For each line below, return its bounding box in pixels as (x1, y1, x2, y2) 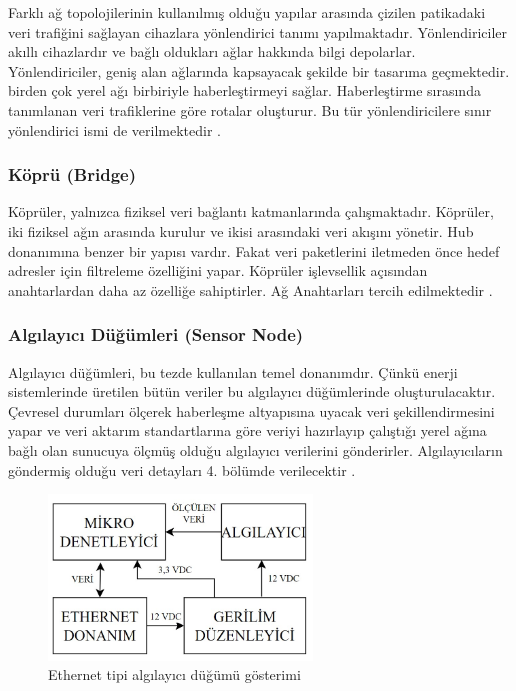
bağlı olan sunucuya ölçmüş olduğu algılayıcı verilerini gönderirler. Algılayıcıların (8, 439, 503, 460)
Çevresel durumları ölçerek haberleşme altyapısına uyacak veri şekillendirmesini (8, 400, 495, 421)
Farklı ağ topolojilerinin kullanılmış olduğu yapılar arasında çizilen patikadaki (8, 2, 486, 22)
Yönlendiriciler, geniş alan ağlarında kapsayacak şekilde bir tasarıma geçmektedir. (8, 60, 510, 81)
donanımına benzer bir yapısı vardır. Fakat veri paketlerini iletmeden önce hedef (8, 240, 500, 261)
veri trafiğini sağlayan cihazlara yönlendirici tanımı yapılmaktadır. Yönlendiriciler (8, 21, 507, 42)
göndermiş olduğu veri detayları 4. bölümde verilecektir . (8, 459, 356, 480)
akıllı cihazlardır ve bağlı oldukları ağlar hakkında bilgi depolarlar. (8, 41, 416, 62)
